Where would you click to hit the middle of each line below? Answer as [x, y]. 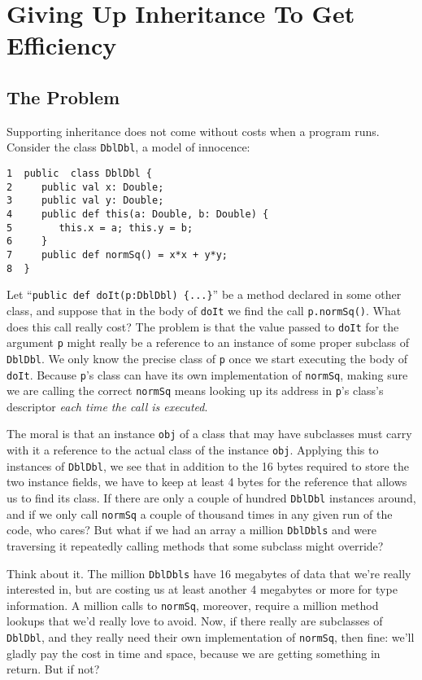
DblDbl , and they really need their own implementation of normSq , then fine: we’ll [211, 637]
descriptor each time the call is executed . [107, 406]
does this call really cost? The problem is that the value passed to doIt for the [203, 326]
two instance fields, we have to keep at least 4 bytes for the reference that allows [207, 482]
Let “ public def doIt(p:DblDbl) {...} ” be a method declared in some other [204, 294]
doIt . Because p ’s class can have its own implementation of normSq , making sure [207, 374]
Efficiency [62, 45]
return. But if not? [53, 669]
